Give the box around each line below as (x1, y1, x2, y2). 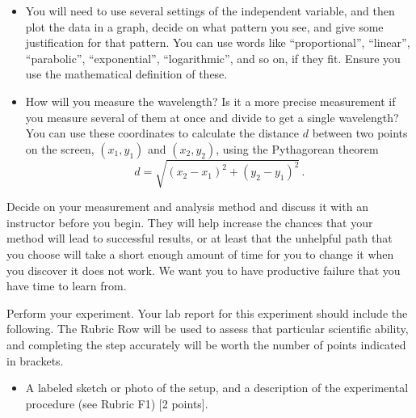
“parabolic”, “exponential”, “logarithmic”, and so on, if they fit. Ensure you (25, 49, 401, 66)
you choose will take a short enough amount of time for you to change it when (6, 246, 394, 263)
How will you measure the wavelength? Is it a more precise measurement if (25, 92, 396, 109)
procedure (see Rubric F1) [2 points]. (25, 395, 208, 412)
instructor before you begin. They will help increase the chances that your (6, 213, 373, 230)
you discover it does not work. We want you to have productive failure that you (6, 261, 401, 278)
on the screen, (25, 140, 95, 157)
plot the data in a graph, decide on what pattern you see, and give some (25, 18, 384, 35)
